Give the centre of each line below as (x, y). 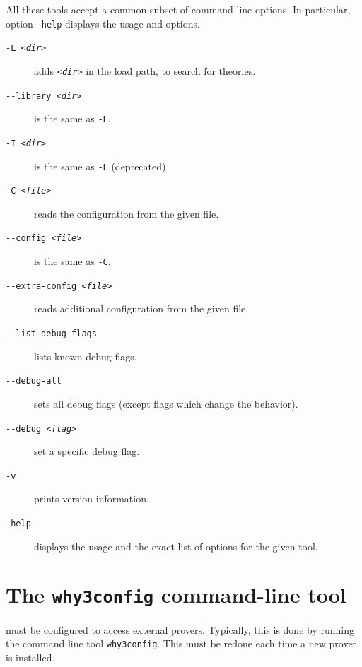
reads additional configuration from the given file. (141, 308)
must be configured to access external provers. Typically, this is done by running (180, 629)
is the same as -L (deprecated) (100, 166)
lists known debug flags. (86, 356)
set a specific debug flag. (87, 451)
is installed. (30, 657)
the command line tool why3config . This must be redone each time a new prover (181, 643)
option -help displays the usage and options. (103, 23)
